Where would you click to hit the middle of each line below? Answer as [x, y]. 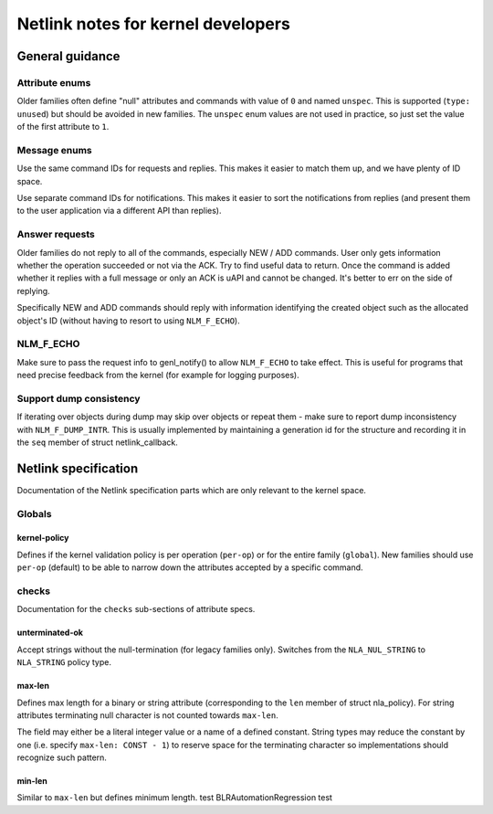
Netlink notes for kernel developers [154, 24]
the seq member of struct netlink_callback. [97, 442]
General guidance [68, 56]
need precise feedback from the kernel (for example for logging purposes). [158, 375]
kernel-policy [43, 538]
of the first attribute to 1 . [63, 127]
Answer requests [56, 235]
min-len [32, 781]
